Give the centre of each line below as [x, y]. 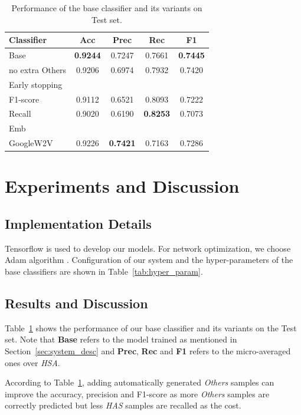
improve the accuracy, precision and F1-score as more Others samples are [137, 393]
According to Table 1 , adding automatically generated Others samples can [140, 382]
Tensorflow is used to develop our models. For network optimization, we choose [148, 248]
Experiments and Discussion [122, 186]
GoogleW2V [31, 143]
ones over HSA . [32, 362]
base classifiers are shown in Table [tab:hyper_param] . [104, 271]
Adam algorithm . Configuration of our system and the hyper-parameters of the [149, 260]
